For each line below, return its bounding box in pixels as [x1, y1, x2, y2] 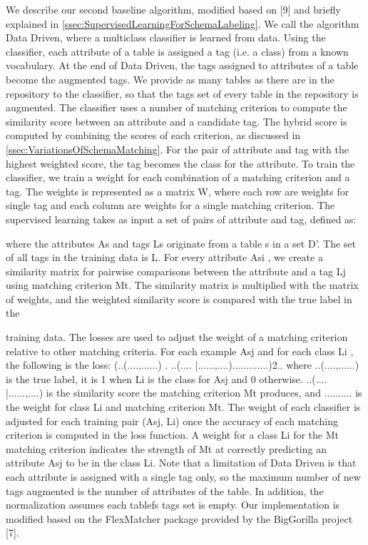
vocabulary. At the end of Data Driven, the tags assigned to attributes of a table [6, 58, 359, 73]
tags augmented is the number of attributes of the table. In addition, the [6, 483, 324, 498]
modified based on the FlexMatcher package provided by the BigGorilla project [6, 511, 353, 526]
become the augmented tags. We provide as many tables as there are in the [6, 71, 334, 86]
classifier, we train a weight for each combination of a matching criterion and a [6, 170, 350, 185]
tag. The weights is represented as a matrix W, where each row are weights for [6, 183, 349, 198]
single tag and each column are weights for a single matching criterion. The [6, 198, 335, 213]
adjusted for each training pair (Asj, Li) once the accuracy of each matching [6, 413, 339, 428]
